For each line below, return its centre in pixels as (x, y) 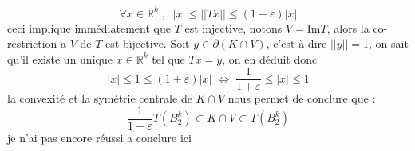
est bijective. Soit (148, 43)
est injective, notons (233, 27)
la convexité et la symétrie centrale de (100, 98)
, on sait (389, 43)
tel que (168, 58)
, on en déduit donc (270, 58)
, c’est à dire (296, 43)
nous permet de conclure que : (302, 98)
